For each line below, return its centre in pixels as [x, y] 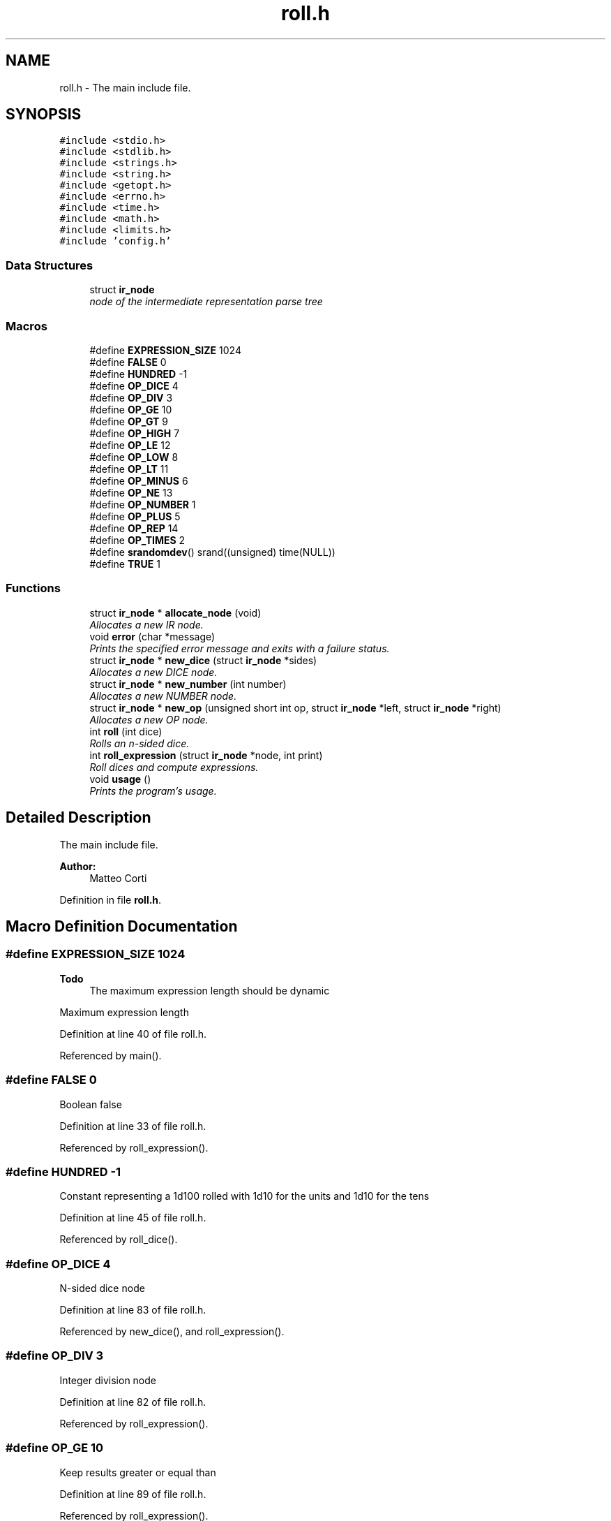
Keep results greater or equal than [138, 1472]
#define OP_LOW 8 [134, 457]
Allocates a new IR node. [146, 624]
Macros [27, 326]
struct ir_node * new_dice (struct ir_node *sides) [203, 660]
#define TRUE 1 [125, 564]
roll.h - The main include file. [125, 87]
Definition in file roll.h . [111, 899]
